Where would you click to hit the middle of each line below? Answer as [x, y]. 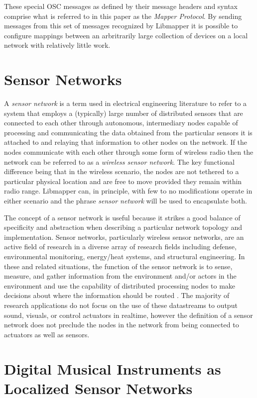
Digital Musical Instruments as [113, 368]
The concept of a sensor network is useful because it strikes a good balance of [122, 217]
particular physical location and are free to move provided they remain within [123, 181]
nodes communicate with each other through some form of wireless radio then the [129, 152]
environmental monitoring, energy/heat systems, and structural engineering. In [125, 256]
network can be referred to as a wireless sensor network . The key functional [119, 161]
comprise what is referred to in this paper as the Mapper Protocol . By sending [123, 16]
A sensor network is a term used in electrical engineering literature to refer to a [126, 103]
